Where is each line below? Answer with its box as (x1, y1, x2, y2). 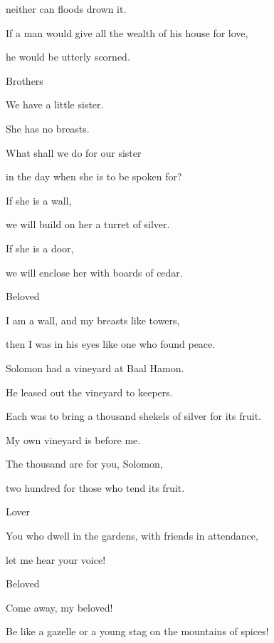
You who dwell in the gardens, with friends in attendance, (6, 528, 258, 543)
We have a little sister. (6, 97, 104, 112)
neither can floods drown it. (6, 1, 127, 16)
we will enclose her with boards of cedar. (6, 264, 183, 279)
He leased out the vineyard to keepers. (6, 384, 173, 399)
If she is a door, (6, 240, 74, 255)
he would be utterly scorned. (6, 49, 130, 64)
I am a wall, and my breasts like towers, (6, 312, 180, 327)
